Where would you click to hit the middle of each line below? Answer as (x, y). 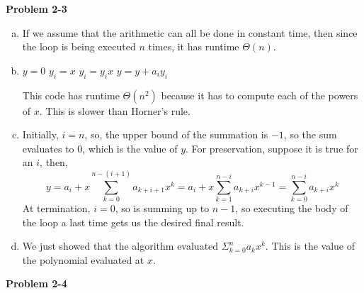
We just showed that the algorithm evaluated (120, 246)
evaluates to (48, 148)
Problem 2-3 (36, 9)
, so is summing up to (162, 208)
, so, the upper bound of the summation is (176, 134)
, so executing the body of (292, 208)
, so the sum (310, 134)
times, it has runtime (194, 46)
